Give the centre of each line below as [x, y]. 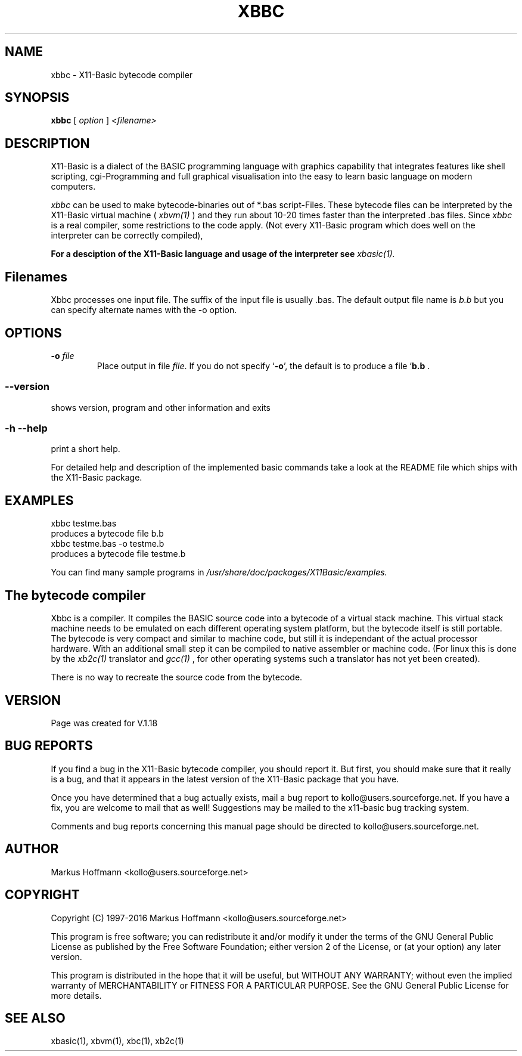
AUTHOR [32, 849]
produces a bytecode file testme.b [118, 554]
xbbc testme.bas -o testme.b [108, 544]
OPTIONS [33, 333]
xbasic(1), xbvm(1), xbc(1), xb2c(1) [117, 1041]
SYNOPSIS [37, 98]
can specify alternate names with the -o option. [144, 310]
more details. [76, 995]
